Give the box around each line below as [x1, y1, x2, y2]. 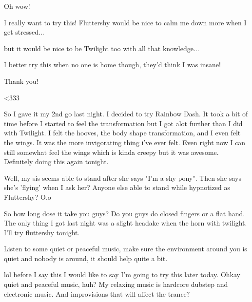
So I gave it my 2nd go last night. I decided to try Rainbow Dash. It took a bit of [4, 109, 248, 119]
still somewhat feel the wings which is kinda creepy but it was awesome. [4, 147, 219, 157]
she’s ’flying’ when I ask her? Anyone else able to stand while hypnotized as [4, 182, 231, 192]
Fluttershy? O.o [4, 191, 51, 202]
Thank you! [4, 75, 39, 86]
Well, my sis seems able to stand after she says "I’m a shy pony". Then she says [4, 172, 241, 183]
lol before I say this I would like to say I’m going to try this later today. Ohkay [4, 269, 240, 280]
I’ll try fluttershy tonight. [4, 227, 80, 237]
